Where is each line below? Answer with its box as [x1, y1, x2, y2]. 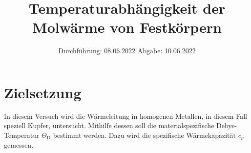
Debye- [216, 120, 237, 131]
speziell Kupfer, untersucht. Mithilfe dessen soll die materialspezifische [4, 120, 214, 131]
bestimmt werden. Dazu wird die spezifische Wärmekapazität [53, 130, 236, 140]
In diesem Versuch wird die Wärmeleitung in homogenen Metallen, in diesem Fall [4, 110, 247, 121]
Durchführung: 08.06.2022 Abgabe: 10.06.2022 [58, 45, 196, 56]
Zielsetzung [4, 82, 82, 102]
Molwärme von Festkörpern [32, 17, 222, 37]
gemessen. [4, 140, 34, 150]
